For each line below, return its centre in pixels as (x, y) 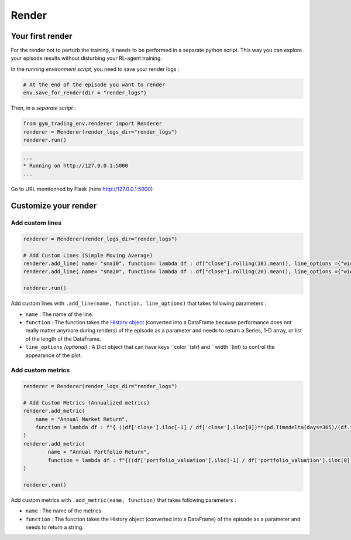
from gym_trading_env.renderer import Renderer (92, 124)
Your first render (42, 36)
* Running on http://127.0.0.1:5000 (76, 165)
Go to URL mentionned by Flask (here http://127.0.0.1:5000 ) (82, 189)
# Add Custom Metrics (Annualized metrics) (87, 403)
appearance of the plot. (54, 355)
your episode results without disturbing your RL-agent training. (86, 58)
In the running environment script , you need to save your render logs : (95, 69)
